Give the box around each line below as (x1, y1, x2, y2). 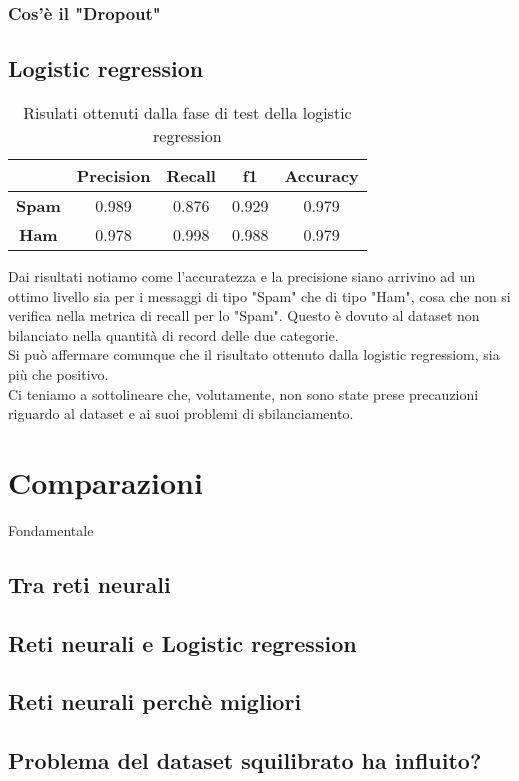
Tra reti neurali (8, 568, 171, 599)
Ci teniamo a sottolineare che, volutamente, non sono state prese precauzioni (8, 383, 479, 404)
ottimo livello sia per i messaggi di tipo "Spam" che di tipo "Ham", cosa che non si (8, 285, 511, 306)
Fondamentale (8, 519, 94, 540)
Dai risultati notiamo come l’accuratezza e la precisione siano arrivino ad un (8, 266, 476, 287)
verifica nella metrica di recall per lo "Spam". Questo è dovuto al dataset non (8, 305, 480, 326)
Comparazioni (8, 461, 203, 502)
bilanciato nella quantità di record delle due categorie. (8, 324, 339, 345)
